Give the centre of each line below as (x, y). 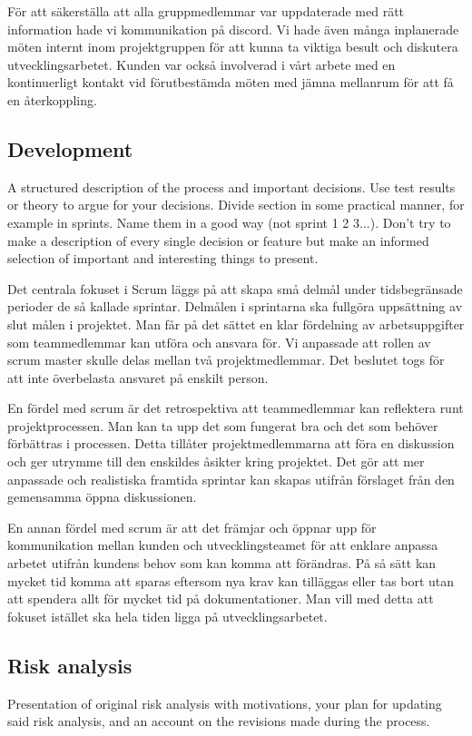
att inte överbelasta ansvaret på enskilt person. (138, 377)
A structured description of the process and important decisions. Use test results (231, 186)
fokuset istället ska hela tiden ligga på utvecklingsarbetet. (167, 616)
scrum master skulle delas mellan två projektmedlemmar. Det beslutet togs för (226, 360)
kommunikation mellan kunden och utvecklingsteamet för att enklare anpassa (223, 545)
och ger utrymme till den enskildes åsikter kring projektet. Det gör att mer (216, 461)
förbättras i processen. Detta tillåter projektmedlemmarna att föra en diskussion (231, 443)
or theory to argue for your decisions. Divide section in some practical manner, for (236, 205)
